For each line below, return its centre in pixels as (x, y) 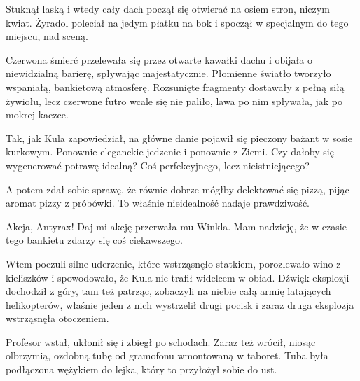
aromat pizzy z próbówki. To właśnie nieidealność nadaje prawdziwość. (158, 203)
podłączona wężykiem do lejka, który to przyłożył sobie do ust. (141, 369)
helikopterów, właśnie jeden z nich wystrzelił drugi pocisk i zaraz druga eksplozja (180, 304)
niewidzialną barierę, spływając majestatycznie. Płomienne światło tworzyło (168, 73)
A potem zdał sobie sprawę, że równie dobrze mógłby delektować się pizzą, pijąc (178, 189)
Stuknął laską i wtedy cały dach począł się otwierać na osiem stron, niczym (168, 8)
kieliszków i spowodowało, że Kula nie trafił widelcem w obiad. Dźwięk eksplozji (178, 277)
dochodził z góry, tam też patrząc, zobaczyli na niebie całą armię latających (168, 291)
